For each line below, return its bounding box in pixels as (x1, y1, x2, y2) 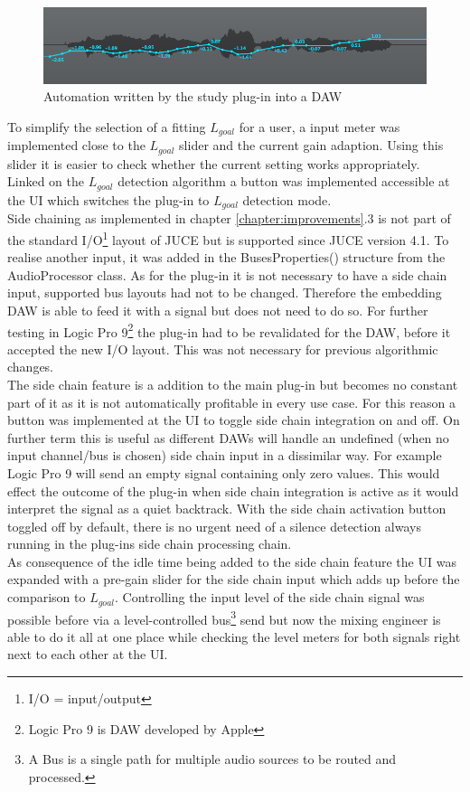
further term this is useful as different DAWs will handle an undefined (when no (7, 428, 449, 447)
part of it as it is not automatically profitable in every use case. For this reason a (7, 392, 456, 411)
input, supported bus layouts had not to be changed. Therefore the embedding (7, 283, 442, 302)
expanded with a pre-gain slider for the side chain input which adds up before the (7, 570, 460, 589)
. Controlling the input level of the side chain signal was (115, 588, 425, 607)
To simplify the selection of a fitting (7, 117, 206, 136)
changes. (7, 357, 54, 376)
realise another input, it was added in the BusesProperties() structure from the (7, 248, 446, 267)
